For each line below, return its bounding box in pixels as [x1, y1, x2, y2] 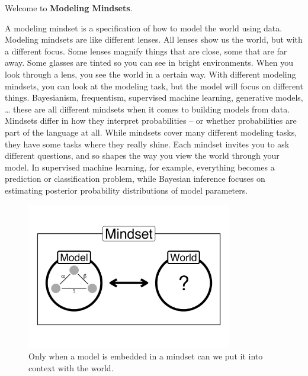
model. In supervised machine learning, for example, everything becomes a [5, 160, 275, 173]
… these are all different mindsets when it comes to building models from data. [5, 102, 290, 115]
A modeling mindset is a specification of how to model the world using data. [5, 21, 283, 34]
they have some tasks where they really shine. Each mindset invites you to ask [5, 137, 290, 150]
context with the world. [28, 361, 114, 374]
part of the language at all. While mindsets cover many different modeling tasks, [5, 126, 297, 138]
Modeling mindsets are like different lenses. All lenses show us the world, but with [5, 33, 303, 46]
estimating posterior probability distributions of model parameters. [5, 184, 248, 196]
